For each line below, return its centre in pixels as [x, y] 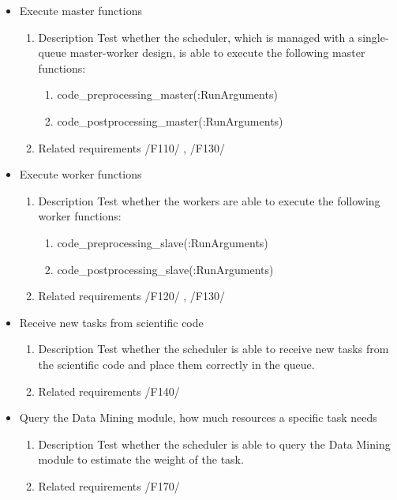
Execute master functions [81, 10]
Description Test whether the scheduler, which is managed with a [196, 37]
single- [373, 37]
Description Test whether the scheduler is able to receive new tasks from [213, 349]
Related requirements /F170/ [109, 485]
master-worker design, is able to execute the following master [217, 53]
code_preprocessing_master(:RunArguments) [167, 94]
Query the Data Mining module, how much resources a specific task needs [198, 417]
